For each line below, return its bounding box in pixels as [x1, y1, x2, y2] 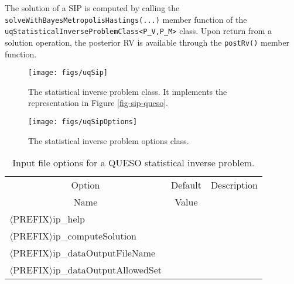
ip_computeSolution [53, 229, 136, 243]
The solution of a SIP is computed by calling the [5, 2, 180, 13]
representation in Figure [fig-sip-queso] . [28, 97, 168, 109]
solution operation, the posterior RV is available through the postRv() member [5, 36, 290, 48]
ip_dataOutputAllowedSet [53, 263, 162, 277]
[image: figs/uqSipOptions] [28, 118, 138, 126]
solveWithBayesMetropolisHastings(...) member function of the [5, 13, 247, 25]
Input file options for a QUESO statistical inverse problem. [12, 156, 255, 170]
